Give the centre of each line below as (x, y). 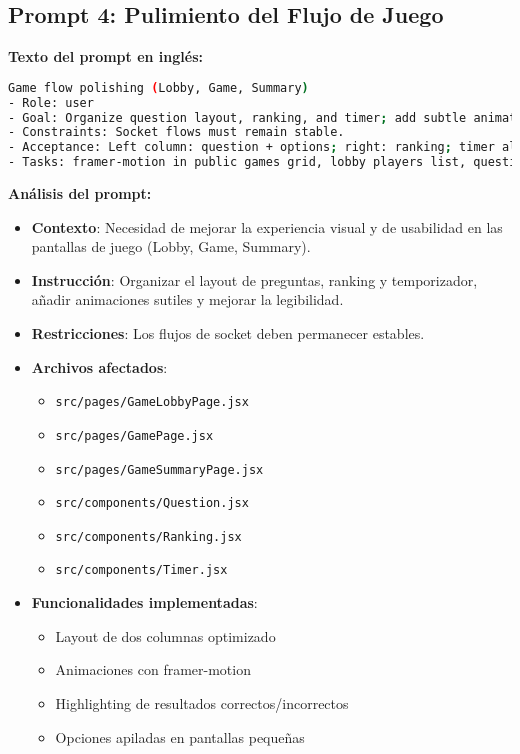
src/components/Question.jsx (152, 503)
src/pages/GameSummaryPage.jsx (159, 469)
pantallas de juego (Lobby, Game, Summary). (171, 246)
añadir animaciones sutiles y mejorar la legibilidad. (187, 299)
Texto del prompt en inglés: (105, 56)
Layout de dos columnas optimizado (165, 635)
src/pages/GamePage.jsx (134, 435)
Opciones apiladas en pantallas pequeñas (180, 736)
